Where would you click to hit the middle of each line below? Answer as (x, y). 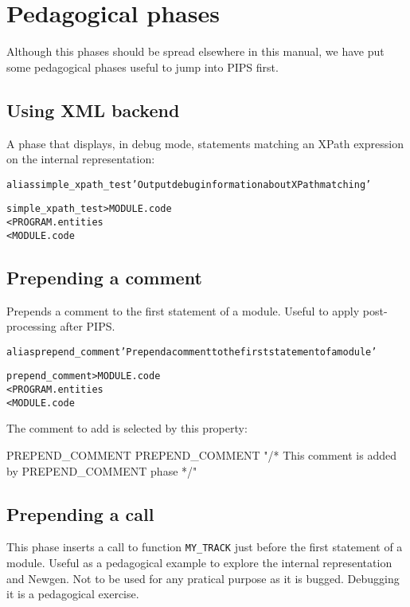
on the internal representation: (81, 159)
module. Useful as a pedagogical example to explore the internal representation (199, 562)
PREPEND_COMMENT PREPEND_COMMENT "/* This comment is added (201, 454)
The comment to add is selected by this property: (127, 428)
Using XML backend (93, 110)
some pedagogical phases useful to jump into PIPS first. (143, 67)
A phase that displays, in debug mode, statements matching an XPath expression (205, 143)
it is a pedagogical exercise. (73, 594)
